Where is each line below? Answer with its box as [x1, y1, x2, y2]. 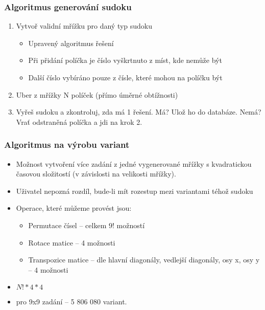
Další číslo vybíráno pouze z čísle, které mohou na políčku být [28, 72, 223, 82]
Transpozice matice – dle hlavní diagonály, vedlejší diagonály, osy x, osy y [28, 254, 260, 265]
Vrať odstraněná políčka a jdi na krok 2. [16, 116, 142, 127]
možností [116, 219, 145, 230]
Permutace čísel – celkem [28, 219, 107, 230]
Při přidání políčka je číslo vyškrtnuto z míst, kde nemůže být [28, 55, 222, 65]
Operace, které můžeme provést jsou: [16, 203, 132, 213]
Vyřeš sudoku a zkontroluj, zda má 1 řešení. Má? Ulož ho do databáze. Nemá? [16, 106, 261, 117]
